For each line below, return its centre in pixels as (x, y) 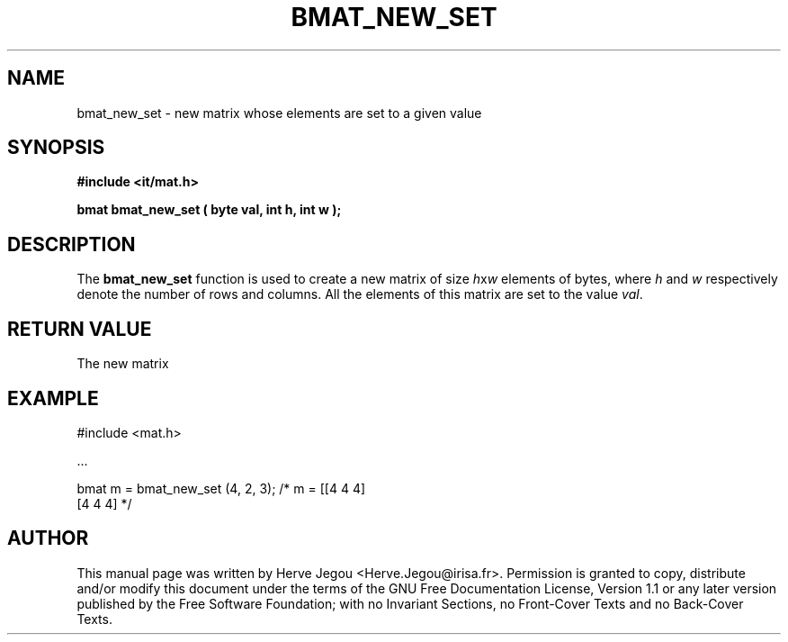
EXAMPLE (53, 398)
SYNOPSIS (56, 148)
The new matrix (123, 364)
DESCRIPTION (72, 244)
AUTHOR (48, 538)
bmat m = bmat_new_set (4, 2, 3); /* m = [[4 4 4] (221, 488)
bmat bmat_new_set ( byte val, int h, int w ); (209, 210)
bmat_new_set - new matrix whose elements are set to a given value (279, 113)
